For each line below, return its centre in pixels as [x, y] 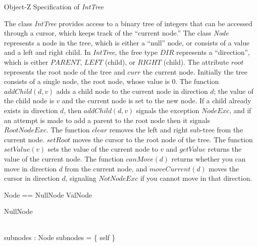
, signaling [81, 178]
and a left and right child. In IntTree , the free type [81, 52]
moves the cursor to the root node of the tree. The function [163, 139]
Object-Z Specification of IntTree [54, 6]
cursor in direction [32, 178]
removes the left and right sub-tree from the [176, 130]
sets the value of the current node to [103, 149]
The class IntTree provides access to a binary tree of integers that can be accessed [128, 23]
